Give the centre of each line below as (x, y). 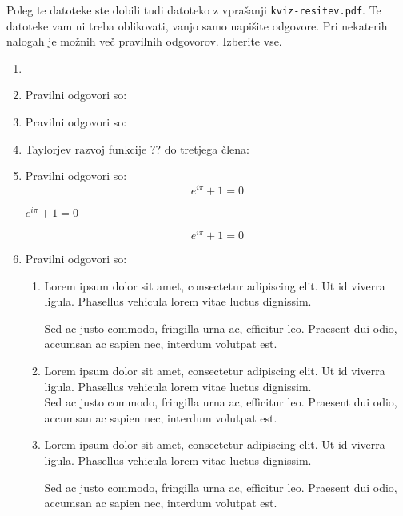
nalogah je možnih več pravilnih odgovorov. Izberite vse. (144, 41)
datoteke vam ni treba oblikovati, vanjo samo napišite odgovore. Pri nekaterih (197, 25)
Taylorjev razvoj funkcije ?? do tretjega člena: (137, 148)
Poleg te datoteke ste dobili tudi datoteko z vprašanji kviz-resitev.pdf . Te (194, 10)
